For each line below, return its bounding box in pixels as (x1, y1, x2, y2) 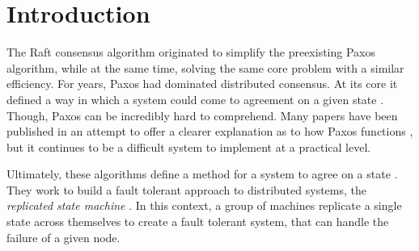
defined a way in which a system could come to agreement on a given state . (6, 90, 384, 107)
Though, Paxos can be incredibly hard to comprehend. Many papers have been (6, 107, 398, 123)
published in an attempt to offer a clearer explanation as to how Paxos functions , (6, 123, 413, 140)
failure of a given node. (6, 228, 121, 245)
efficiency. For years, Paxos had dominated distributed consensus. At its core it (6, 75, 398, 92)
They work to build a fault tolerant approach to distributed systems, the (6, 181, 366, 198)
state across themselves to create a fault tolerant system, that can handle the (6, 213, 389, 230)
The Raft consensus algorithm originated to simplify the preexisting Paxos (6, 44, 375, 61)
